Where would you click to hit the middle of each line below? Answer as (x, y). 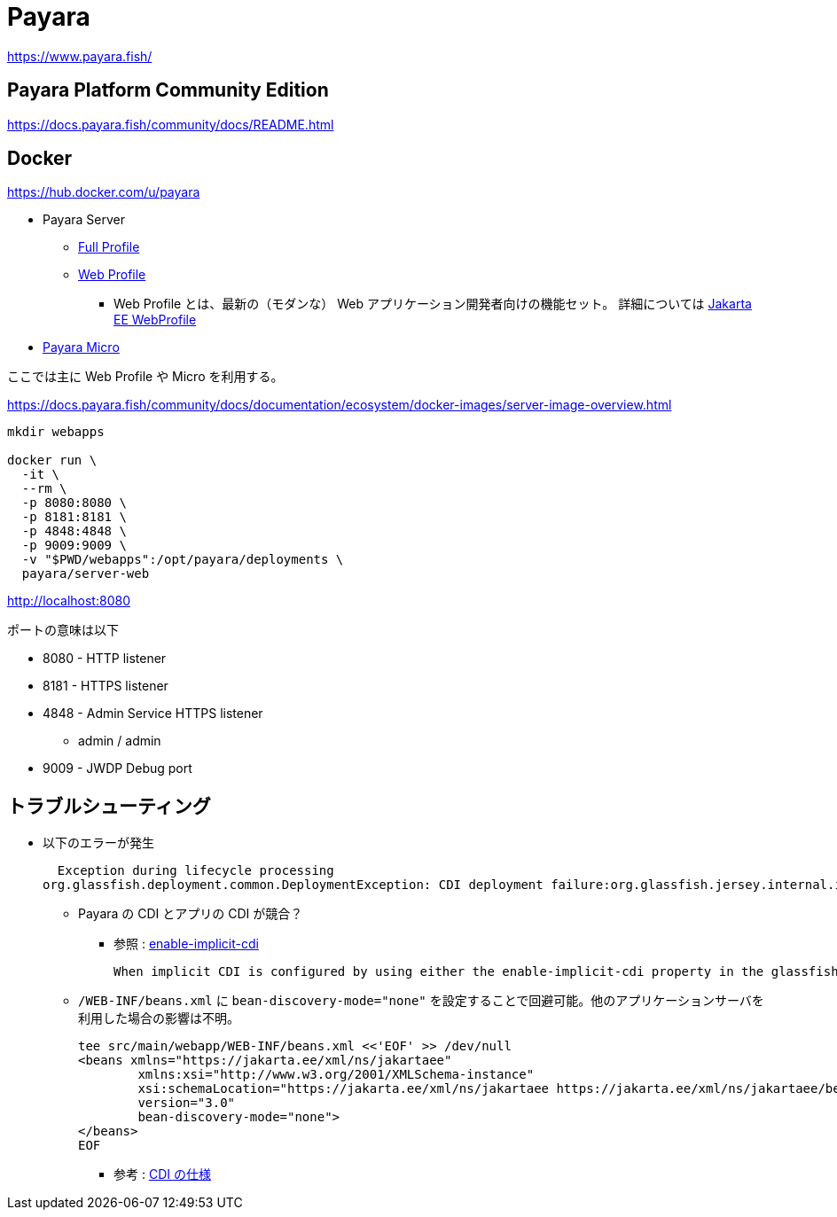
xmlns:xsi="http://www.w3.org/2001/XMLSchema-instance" (336, 1075)
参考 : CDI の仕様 (162, 1174)
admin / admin (120, 741)
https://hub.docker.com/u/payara (104, 192)
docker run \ (52, 460)
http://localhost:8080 (69, 601)
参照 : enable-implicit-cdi (186, 944)
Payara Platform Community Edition (168, 90)
